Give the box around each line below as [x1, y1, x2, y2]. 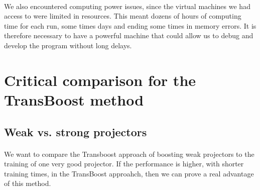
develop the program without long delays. [4, 40, 132, 50]
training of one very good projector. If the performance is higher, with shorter [4, 158, 244, 169]
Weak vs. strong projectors [4, 124, 147, 139]
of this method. [4, 178, 51, 188]
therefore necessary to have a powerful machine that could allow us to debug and [4, 30, 253, 41]
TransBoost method [4, 89, 144, 110]
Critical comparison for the [4, 69, 196, 90]
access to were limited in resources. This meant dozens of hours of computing [4, 11, 241, 21]
